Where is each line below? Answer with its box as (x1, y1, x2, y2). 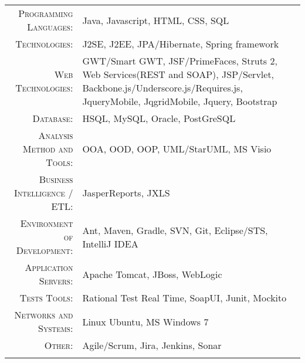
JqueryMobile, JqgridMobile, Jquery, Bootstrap (82, 94, 277, 108)
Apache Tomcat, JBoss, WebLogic (82, 267, 222, 281)
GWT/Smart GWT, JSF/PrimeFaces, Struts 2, (82, 54, 277, 67)
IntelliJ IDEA (82, 236, 138, 250)
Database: (32, 111, 73, 125)
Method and (22, 142, 73, 155)
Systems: (38, 321, 73, 335)
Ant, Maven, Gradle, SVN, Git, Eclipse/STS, (82, 223, 268, 237)
